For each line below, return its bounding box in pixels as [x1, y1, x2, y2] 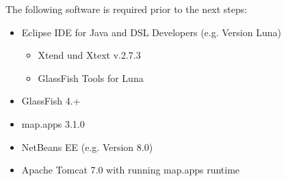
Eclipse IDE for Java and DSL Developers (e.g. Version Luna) [21, 25, 281, 39]
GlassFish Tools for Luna [38, 70, 144, 85]
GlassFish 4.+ [21, 94, 81, 108]
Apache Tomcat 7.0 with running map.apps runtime [21, 163, 240, 177]
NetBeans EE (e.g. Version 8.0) [21, 139, 153, 154]
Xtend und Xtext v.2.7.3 [38, 48, 141, 62]
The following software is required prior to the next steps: [5, 2, 248, 16]
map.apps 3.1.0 [21, 116, 85, 130]
